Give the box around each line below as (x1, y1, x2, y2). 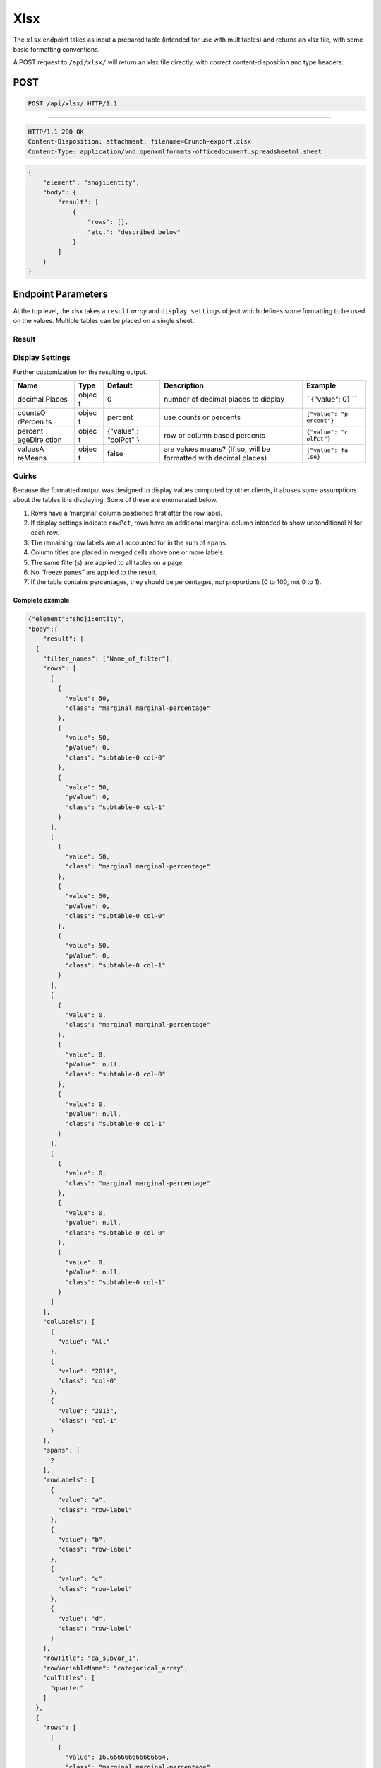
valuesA (17, 444, 44, 454)
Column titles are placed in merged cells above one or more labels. (30, 548, 225, 557)
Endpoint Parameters (13, 288, 109, 300)
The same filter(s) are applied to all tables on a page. (30, 558, 185, 566)
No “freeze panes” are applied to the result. (30, 568, 157, 576)
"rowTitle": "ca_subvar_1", (42, 1654, 140, 1662)
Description (163, 380, 205, 390)
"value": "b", (57, 1535, 107, 1543)
